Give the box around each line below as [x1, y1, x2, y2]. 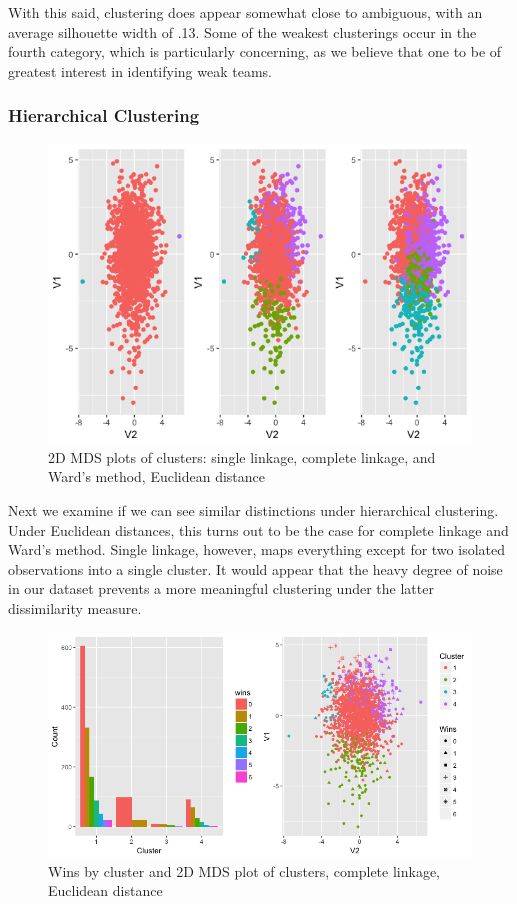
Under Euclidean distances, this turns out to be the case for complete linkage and [8, 519, 509, 540]
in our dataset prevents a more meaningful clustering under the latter [8, 578, 434, 599]
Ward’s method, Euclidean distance [48, 466, 266, 487]
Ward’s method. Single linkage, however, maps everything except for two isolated [8, 539, 505, 560]
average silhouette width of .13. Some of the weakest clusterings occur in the [8, 21, 477, 42]
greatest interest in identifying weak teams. [8, 60, 272, 81]
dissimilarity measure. [8, 597, 142, 618]
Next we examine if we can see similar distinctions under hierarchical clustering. [8, 500, 499, 520]
